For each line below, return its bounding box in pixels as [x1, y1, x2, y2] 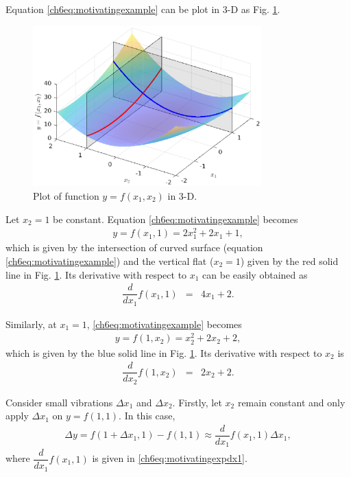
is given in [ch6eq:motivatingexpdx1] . [92, 451, 247, 465]
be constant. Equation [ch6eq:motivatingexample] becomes [53, 211, 298, 226]
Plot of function [33, 188, 99, 202]
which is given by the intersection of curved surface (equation [5, 240, 263, 255]
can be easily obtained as [202, 267, 308, 281]
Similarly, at [5, 316, 57, 331]
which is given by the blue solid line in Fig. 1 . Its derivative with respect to [5, 345, 322, 360]
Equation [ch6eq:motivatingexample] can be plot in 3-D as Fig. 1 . [5, 2, 280, 16]
